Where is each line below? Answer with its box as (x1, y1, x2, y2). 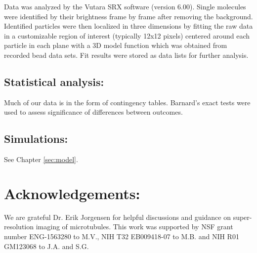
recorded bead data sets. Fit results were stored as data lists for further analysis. (4, 49, 249, 60)
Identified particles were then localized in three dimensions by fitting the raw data (4, 21, 253, 31)
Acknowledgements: (4, 183, 140, 203)
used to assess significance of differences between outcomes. (4, 107, 183, 117)
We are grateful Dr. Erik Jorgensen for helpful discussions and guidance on (4, 211, 231, 222)
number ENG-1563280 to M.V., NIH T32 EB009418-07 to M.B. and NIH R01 (4, 231, 239, 242)
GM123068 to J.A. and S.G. (4, 241, 89, 251)
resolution (4, 221, 34, 232)
